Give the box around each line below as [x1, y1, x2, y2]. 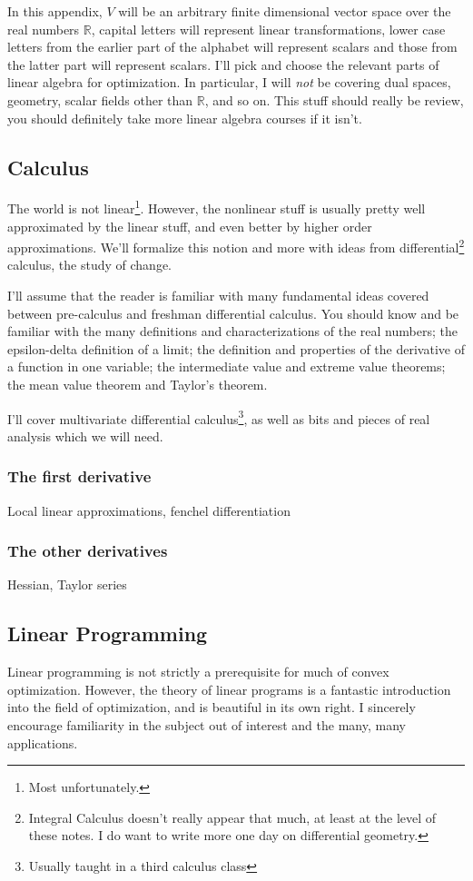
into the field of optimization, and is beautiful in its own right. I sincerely [7, 698, 416, 717]
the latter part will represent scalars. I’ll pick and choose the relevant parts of [7, 54, 439, 74]
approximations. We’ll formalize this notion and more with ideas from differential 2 [7, 235, 465, 256]
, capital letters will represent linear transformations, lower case [91, 19, 446, 38]
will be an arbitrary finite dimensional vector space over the [118, 2, 451, 20]
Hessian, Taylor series [7, 575, 127, 594]
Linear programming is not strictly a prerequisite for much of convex [7, 662, 389, 681]
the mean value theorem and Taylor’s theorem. [7, 375, 268, 394]
